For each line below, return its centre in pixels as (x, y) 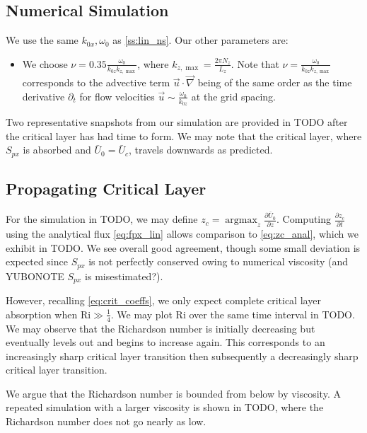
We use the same (42, 40)
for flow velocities (117, 96)
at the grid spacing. (233, 96)
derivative (43, 96)
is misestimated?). (124, 276)
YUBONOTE (35, 276)
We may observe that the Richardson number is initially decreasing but (161, 328)
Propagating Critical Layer (106, 189)
